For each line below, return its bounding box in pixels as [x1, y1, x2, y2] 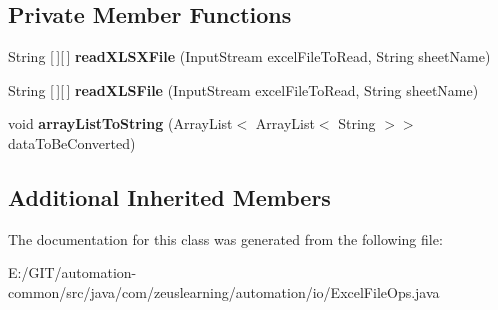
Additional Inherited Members [8, 181, 331, 212]
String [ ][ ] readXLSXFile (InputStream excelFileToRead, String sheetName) [8, 46, 491, 67]
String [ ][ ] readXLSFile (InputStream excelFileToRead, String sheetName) [8, 79, 479, 100]
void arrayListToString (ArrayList [8, 113, 233, 134]
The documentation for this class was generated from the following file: [8, 228, 443, 249]
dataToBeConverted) [8, 132, 136, 153]
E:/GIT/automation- [8, 262, 137, 283]
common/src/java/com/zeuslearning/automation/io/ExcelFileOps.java [8, 281, 440, 302]
